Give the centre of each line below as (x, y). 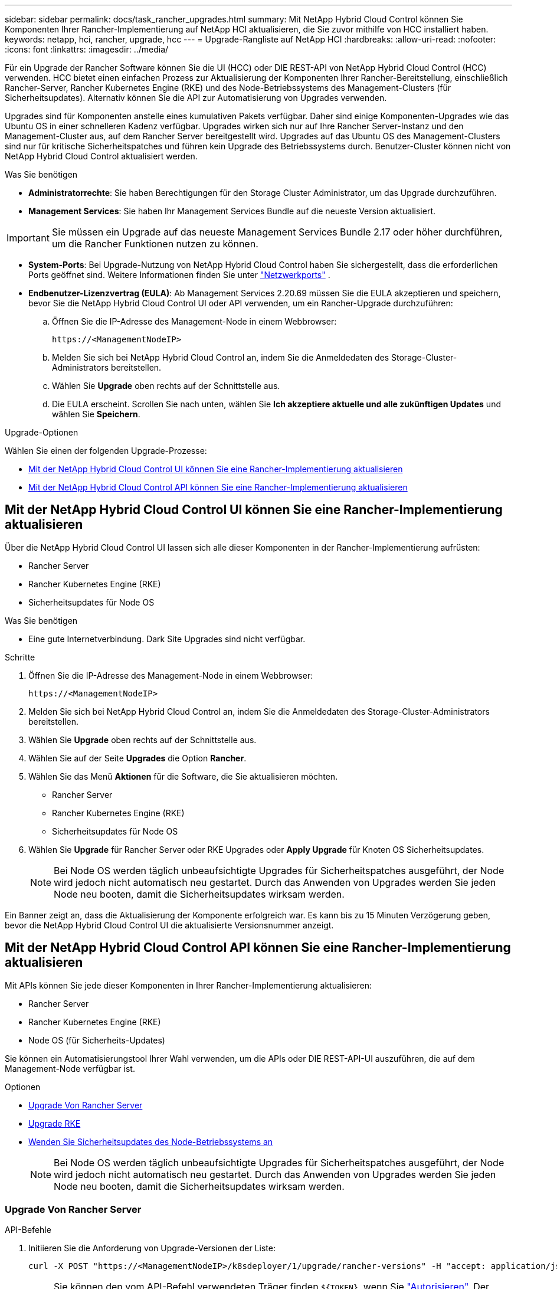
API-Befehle (28, 1230)
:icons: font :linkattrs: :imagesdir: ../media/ (87, 49)
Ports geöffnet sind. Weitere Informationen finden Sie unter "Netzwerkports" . (179, 275)
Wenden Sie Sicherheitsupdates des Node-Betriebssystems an (151, 1141)
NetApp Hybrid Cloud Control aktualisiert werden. (101, 156)
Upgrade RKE (55, 1123)
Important (28, 238)
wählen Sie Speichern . (96, 414)
